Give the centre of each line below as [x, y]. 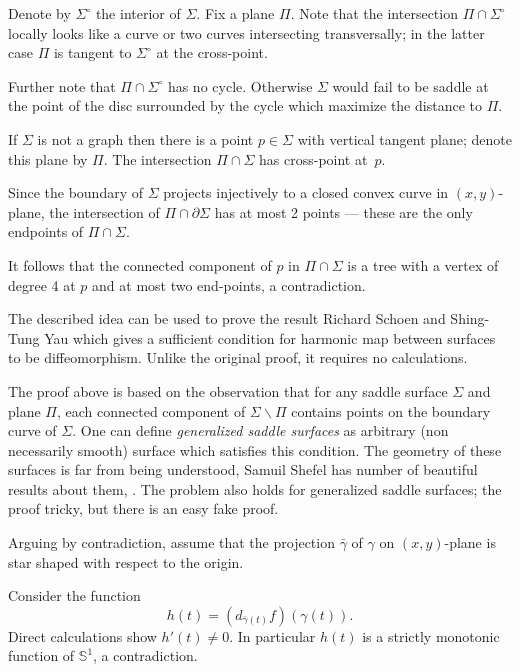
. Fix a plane [235, 13]
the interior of [138, 13]
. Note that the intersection [374, 13]
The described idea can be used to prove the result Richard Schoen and [227, 318]
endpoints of [46, 231]
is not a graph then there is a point [145, 138]
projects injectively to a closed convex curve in [306, 192]
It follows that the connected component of [140, 264]
